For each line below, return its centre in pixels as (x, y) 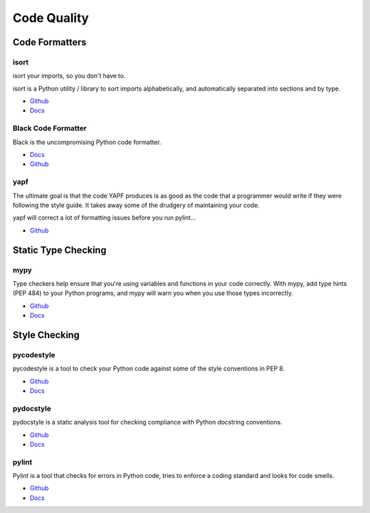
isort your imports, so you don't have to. (69, 76)
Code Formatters (50, 42)
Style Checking (46, 335)
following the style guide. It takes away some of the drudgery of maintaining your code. (136, 205)
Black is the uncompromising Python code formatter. (87, 142)
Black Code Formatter (50, 128)
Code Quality (51, 18)
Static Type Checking (60, 250)
